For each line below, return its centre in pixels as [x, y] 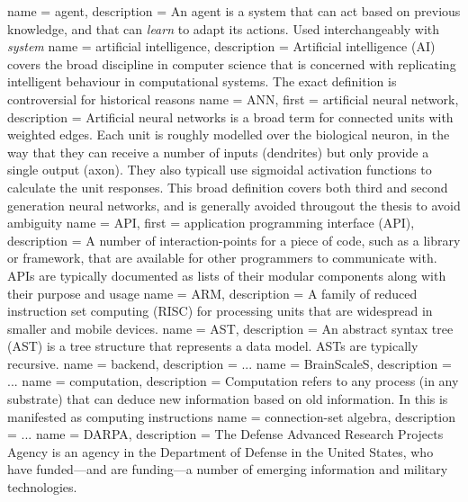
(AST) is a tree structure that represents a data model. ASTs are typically [213, 346]
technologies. [42, 487]
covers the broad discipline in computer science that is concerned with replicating [232, 63]
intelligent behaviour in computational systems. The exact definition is [202, 81]
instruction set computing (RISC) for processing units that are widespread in [220, 311]
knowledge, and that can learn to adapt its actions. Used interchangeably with [224, 28]
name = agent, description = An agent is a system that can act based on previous [234, 11]
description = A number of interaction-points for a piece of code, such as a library [234, 240]
